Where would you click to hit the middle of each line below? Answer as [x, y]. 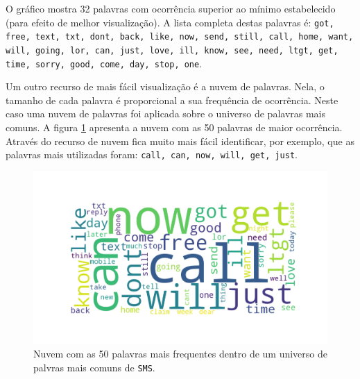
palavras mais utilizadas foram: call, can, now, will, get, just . [152, 154]
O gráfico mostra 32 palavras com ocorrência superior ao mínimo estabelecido [171, 8]
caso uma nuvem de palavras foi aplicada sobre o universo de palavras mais [166, 113]
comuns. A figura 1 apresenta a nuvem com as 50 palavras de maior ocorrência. [174, 127]
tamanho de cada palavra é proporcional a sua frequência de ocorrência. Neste [172, 100]
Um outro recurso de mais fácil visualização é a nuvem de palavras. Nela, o [165, 86]
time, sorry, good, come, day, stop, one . [104, 63]
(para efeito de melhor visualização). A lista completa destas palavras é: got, [170, 22]
